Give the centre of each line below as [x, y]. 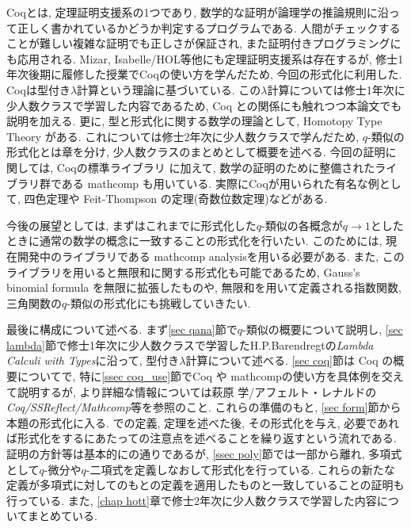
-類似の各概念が [302, 225]
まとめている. [62, 516]
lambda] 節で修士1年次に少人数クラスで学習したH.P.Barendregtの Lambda [190, 344]
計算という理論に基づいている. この [169, 89]
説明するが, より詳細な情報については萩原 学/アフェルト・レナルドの [197, 391]
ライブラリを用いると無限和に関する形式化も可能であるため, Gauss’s [183, 272]
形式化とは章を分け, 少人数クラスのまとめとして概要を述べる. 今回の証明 [196, 152]
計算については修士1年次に [336, 89]
